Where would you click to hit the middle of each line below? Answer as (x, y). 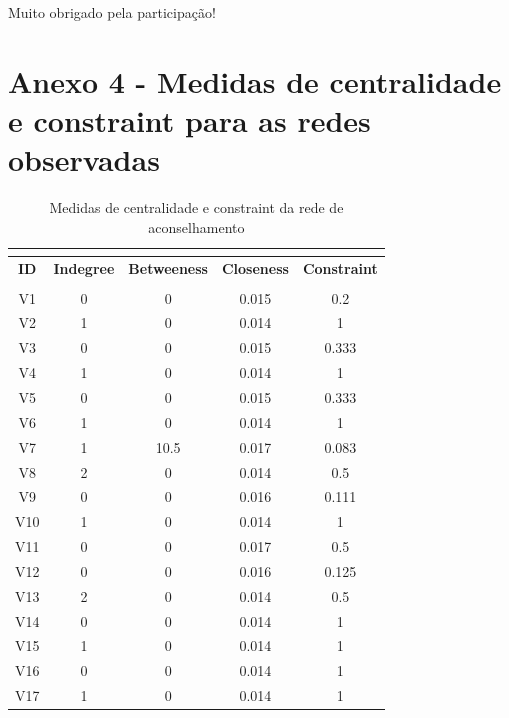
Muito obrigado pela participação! (112, 12)
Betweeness (168, 267)
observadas (84, 159)
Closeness (255, 267)
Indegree (84, 267)
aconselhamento (196, 226)
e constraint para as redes (189, 119)
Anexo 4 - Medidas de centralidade (255, 80)
